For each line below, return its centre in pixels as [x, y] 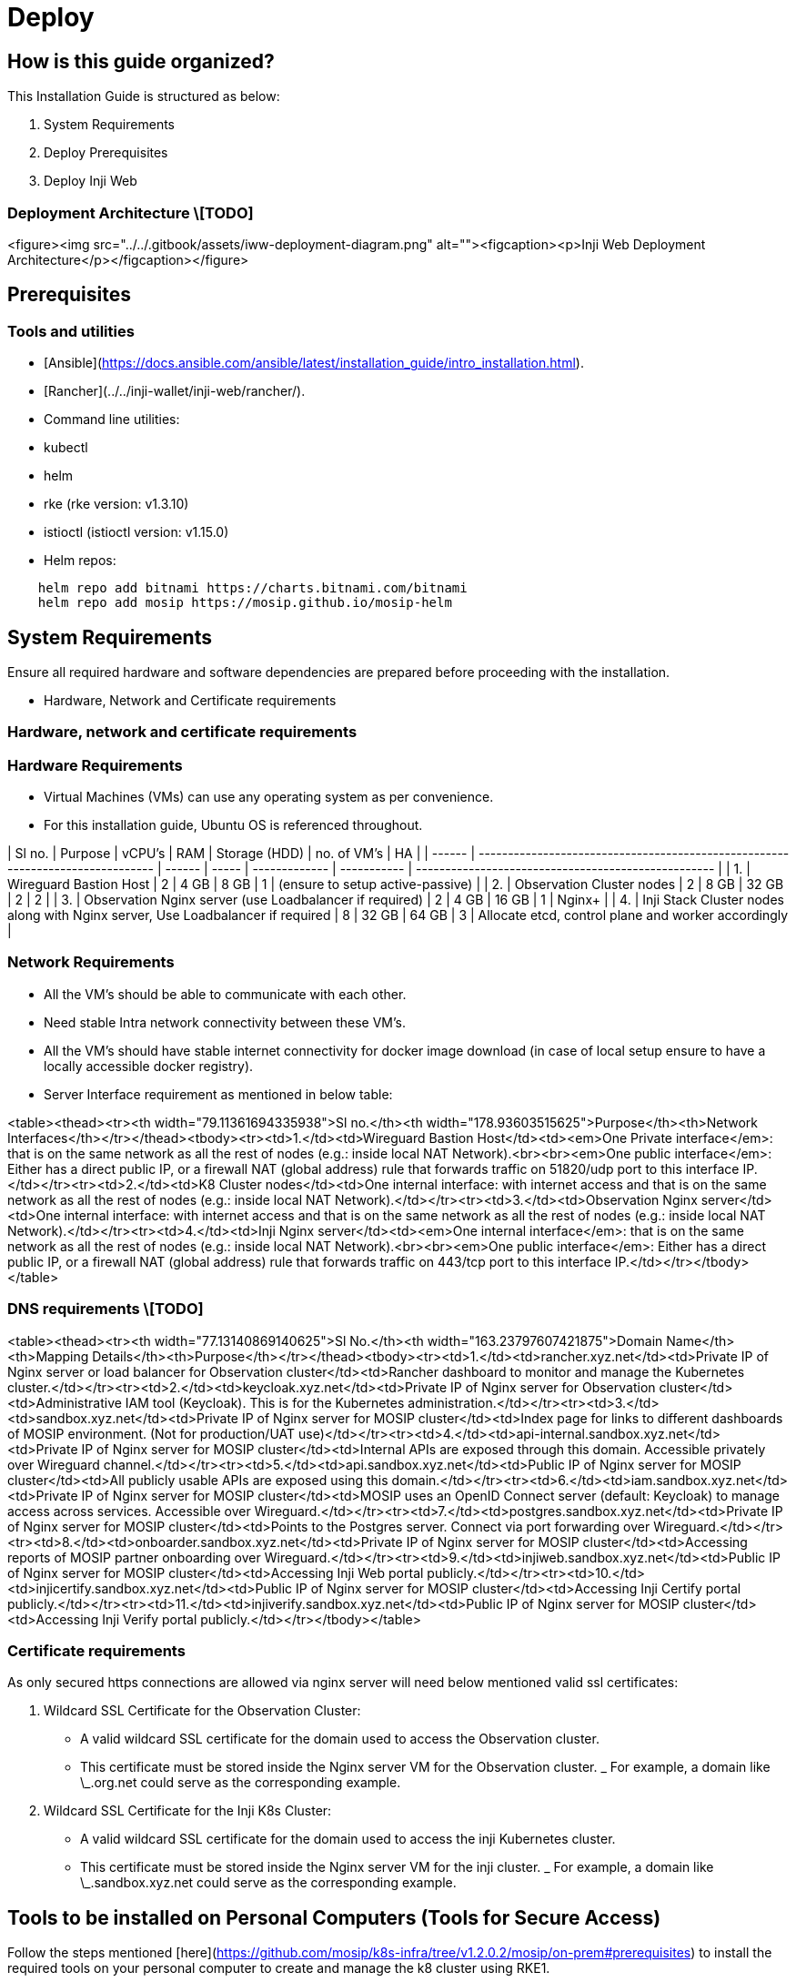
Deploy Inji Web [91, 181]
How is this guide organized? [141, 61]
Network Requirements [91, 962]
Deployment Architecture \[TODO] [131, 212]
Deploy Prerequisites [106, 153]
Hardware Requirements [95, 765]
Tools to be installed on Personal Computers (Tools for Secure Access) [334, 1917]
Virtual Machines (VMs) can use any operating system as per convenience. [269, 797]
